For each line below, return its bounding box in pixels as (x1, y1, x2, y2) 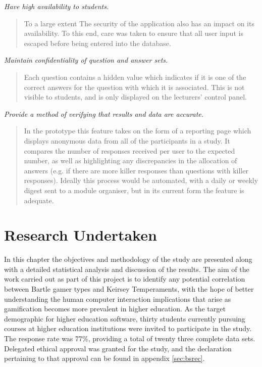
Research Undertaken (4, 224, 157, 245)
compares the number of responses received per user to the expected (24, 145, 235, 156)
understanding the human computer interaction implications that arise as (4, 293, 231, 304)
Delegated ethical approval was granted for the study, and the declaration (4, 343, 232, 353)
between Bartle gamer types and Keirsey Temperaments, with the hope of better (4, 284, 254, 294)
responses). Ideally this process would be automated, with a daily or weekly (24, 175, 258, 186)
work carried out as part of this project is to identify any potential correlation (4, 273, 245, 284)
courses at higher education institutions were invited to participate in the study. (4, 323, 252, 334)
